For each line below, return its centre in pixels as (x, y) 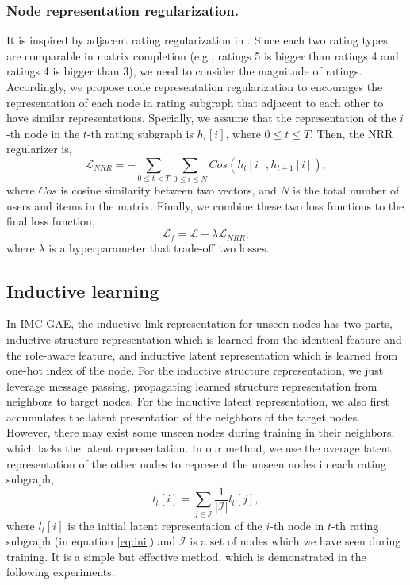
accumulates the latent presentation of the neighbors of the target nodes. (184, 416)
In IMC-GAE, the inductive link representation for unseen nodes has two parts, (199, 323)
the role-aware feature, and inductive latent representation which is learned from (202, 354)
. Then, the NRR (352, 133)
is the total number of (346, 190)
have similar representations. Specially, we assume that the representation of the (201, 118)
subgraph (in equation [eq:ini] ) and (91, 541)
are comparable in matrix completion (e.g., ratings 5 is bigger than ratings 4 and (203, 55)
